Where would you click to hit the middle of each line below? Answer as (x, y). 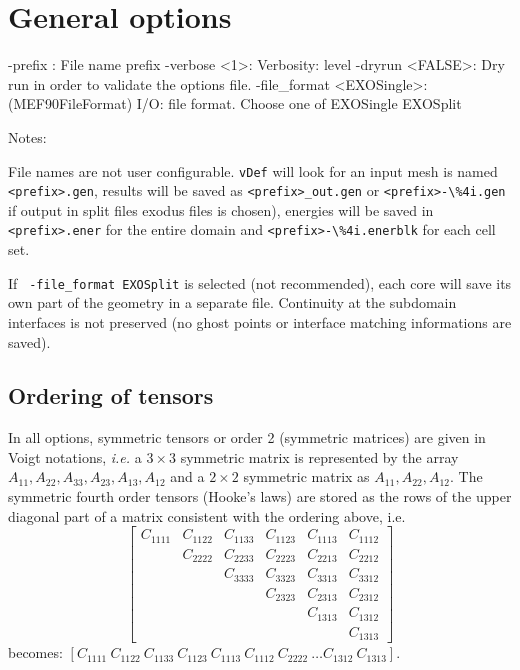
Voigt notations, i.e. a (75, 456)
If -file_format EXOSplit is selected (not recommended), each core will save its (260, 282)
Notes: (27, 136)
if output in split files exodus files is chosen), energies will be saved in (221, 209)
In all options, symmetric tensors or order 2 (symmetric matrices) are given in (247, 437)
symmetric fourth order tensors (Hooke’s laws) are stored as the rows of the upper (260, 496)
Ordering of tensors (111, 395)
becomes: (35, 652)
